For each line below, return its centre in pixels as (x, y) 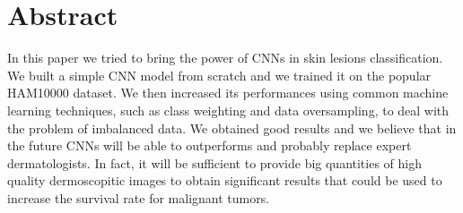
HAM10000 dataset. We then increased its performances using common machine (228, 93)
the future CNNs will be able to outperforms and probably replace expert (210, 145)
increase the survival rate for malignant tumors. (139, 197)
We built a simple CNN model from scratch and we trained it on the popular (219, 75)
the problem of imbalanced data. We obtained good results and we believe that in (232, 128)
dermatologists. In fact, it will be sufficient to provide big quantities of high (215, 162)
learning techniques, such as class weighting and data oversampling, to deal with (228, 110)
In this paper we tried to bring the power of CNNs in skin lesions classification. (225, 58)
